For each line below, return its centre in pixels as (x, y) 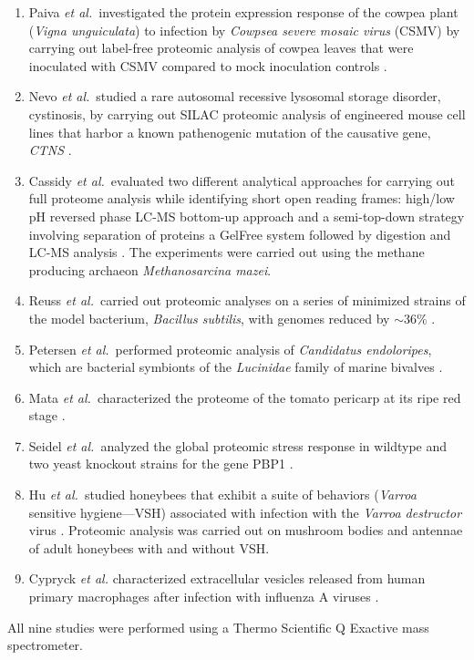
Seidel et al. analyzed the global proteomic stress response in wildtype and (238, 445)
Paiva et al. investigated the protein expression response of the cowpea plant (243, 12)
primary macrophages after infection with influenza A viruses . (204, 597)
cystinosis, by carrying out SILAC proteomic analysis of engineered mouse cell (247, 113)
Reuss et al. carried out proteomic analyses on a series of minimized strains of (247, 300)
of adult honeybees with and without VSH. (149, 547)
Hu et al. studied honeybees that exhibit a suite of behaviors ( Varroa (222, 495)
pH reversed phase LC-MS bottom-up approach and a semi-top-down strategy (247, 216)
